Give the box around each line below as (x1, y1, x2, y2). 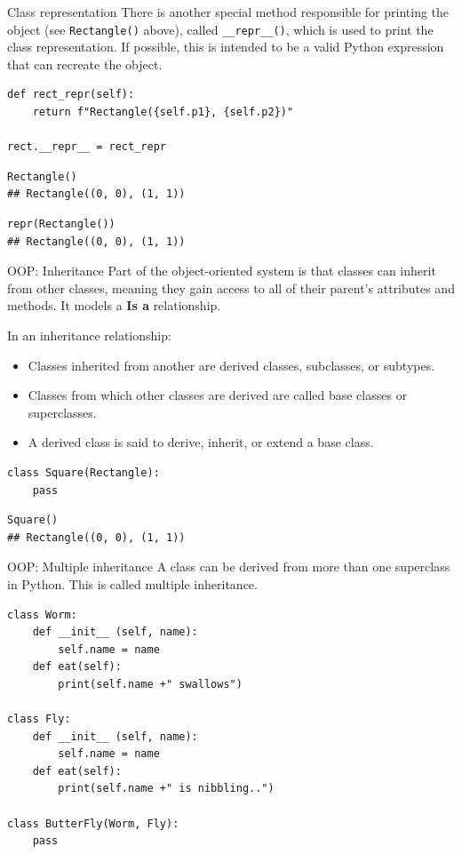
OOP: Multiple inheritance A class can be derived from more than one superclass (7, 557, 450, 576)
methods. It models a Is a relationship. (7, 296, 221, 315)
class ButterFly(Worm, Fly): (7, 817, 179, 830)
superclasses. (28, 403, 97, 421)
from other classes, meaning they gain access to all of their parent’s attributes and (7, 278, 455, 297)
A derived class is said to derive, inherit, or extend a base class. (28, 433, 374, 451)
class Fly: (7, 713, 71, 726)
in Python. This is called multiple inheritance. (7, 574, 258, 593)
